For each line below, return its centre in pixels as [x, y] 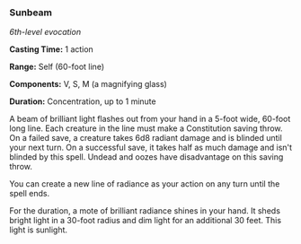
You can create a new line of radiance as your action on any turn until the [145, 184]
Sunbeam [31, 13]
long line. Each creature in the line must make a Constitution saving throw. [146, 128]
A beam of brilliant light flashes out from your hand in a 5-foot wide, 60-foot [150, 119]
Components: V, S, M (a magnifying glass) [89, 84]
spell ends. [30, 194]
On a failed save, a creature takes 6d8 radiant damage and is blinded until [146, 138]
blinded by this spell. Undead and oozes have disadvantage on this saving [146, 157]
